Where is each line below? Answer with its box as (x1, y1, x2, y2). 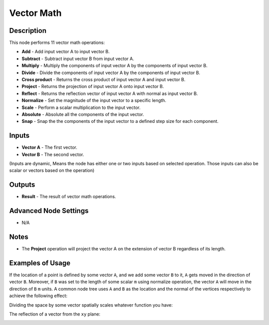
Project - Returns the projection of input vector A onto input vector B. (21, 84, 164, 90)
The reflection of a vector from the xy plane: (9, 311, 101, 317)
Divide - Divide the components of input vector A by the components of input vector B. (21, 70, 200, 76)
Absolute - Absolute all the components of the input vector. (21, 111, 144, 117)
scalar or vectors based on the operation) (9, 167, 95, 174)
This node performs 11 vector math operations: (9, 40, 105, 46)
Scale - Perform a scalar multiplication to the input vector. (21, 105, 140, 110)
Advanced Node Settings (9, 207, 89, 215)
